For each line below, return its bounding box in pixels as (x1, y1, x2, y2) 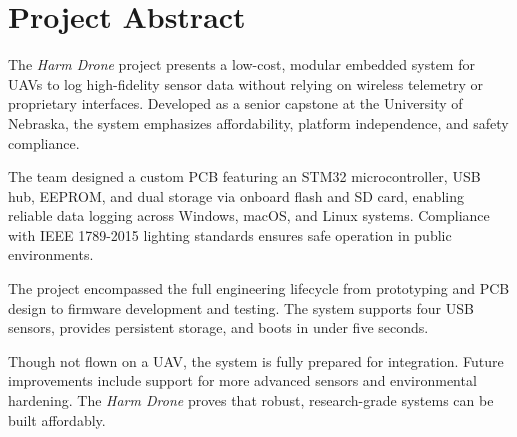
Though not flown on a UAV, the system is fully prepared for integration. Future (8, 350, 504, 371)
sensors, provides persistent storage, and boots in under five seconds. (8, 317, 429, 338)
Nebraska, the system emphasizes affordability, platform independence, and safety (8, 112, 509, 133)
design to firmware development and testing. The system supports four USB (8, 297, 474, 318)
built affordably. (8, 409, 106, 430)
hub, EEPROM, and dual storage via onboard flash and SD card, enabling (8, 185, 464, 206)
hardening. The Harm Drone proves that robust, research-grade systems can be (8, 390, 494, 411)
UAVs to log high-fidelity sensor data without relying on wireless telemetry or (8, 73, 484, 94)
